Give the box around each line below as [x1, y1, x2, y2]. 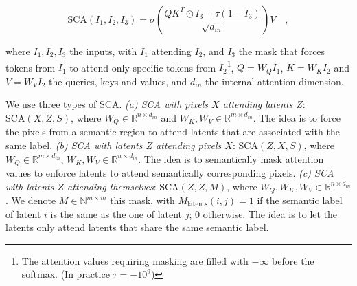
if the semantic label [257, 193, 343, 208]
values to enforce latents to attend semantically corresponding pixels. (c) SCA [5, 165, 334, 179]
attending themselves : [67, 179, 157, 193]
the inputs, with [69, 44, 137, 58]
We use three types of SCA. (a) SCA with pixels [5, 97, 209, 111]
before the [272, 253, 314, 267]
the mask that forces [238, 44, 325, 58]
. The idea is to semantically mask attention [138, 151, 324, 166]
